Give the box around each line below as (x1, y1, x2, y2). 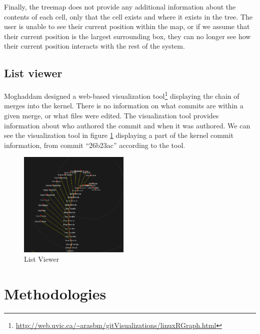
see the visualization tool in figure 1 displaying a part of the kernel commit (4, 130, 233, 140)
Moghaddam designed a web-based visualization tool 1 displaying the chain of (4, 89, 239, 101)
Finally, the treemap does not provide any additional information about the (4, 2, 236, 12)
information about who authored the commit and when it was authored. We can (4, 120, 250, 130)
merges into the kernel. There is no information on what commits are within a (4, 100, 243, 111)
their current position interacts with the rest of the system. (4, 41, 185, 51)
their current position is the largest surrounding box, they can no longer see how (4, 31, 251, 41)
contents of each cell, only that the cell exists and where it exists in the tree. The (4, 11, 252, 22)
